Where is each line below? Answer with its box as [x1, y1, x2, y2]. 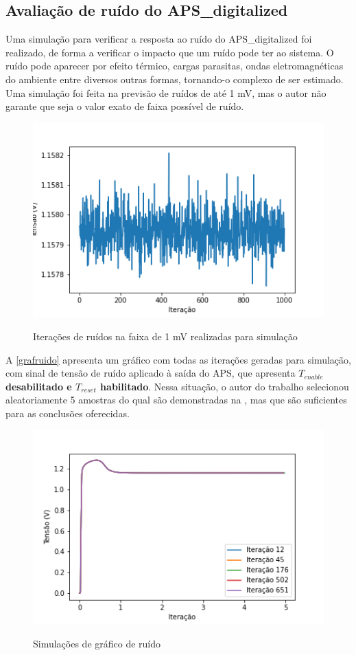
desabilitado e [5, 379, 72, 393]
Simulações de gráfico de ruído [33, 636, 161, 650]
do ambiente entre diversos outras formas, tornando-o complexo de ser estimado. [5, 71, 344, 86]
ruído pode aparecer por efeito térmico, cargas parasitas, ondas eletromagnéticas [5, 58, 344, 73]
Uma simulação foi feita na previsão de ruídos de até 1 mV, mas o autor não [5, 85, 327, 100]
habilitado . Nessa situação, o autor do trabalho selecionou [100, 379, 349, 393]
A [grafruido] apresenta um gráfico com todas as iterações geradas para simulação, [5, 352, 351, 366]
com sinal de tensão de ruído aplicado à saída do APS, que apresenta [5, 366, 296, 380]
